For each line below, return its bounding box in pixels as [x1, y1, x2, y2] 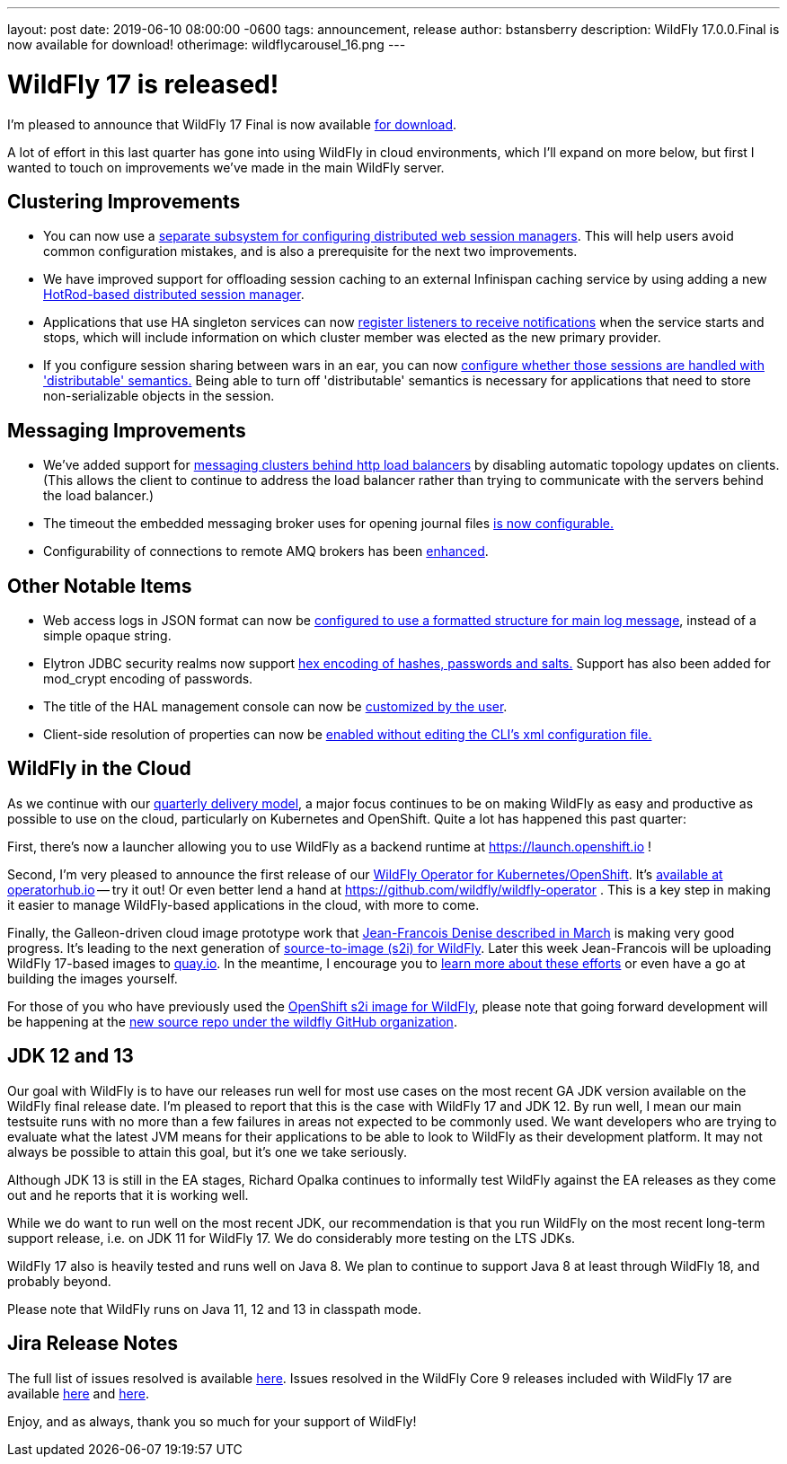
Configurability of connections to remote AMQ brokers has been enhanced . [43, 543, 489, 560]
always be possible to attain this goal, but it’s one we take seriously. [7, 1143, 408, 1160]
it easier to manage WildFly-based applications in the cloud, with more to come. [7, 896, 480, 913]
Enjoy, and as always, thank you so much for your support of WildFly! [7, 1413, 417, 1429]
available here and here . [7, 1385, 149, 1401]
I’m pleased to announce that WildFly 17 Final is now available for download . [7, 116, 457, 132]
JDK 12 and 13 [7, 1045, 134, 1068]
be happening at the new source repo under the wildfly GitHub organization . [7, 1013, 457, 1029]
